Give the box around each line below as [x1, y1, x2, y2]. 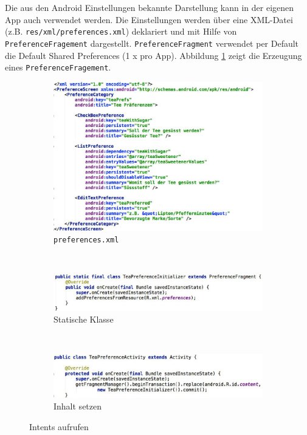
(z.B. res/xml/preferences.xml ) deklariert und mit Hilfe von [5, 25, 237, 38]
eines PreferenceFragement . [5, 61, 111, 74]
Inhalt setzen [53, 400, 102, 413]
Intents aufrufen [29, 420, 89, 433]
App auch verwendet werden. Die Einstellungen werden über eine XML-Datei [5, 13, 293, 26]
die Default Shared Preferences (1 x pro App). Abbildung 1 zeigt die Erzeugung [5, 49, 302, 61]
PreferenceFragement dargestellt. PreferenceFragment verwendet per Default [5, 36, 299, 49]
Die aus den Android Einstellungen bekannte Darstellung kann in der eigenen [5, 1, 294, 13]
